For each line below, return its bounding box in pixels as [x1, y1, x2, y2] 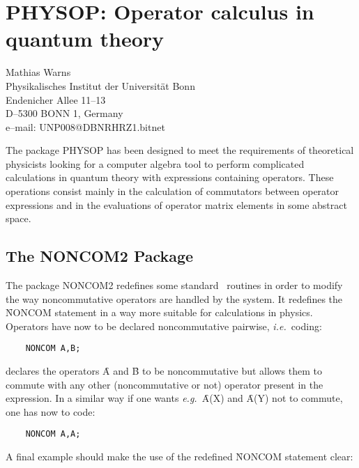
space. [6, 211, 31, 226]
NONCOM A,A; [25, 429, 81, 439]
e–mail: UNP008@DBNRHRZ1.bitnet [6, 119, 165, 134]
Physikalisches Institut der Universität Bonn [6, 78, 195, 93]
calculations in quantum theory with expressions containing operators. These [6, 170, 334, 185]
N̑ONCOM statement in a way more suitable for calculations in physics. [6, 305, 313, 320]
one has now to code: [6, 404, 96, 419]
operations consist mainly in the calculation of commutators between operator [6, 184, 339, 198]
